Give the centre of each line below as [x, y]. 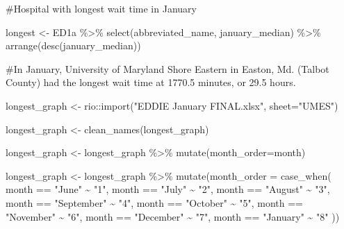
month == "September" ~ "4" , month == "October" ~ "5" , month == [154, 202]
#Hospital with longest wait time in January [101, 8]
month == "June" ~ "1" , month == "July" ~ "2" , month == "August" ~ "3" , [168, 189]
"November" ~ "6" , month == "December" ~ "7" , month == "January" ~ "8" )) [173, 216]
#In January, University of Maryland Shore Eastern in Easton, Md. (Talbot [167, 68]
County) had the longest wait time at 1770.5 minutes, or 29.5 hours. [151, 82]
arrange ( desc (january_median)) [73, 45]
